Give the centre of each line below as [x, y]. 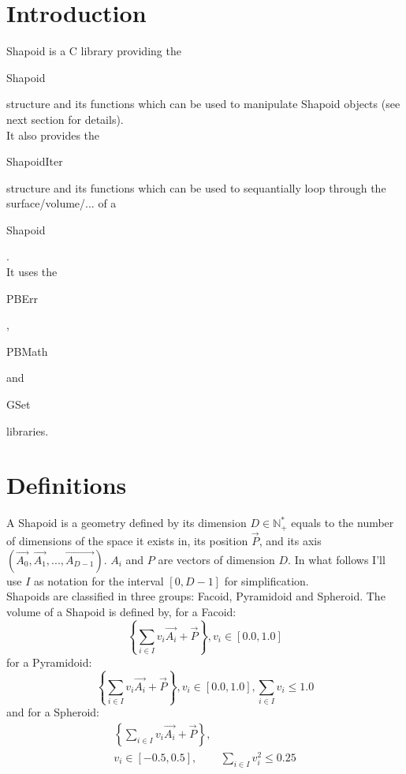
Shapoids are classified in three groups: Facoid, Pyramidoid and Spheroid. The [196, 596]
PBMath [27, 351]
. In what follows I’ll [337, 559]
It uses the [32, 272]
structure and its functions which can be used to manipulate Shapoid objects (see [203, 104]
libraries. [28, 430]
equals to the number [343, 523]
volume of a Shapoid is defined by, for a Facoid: [121, 611]
